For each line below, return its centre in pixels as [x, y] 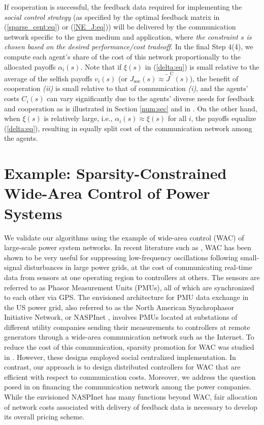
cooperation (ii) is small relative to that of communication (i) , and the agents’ [126, 88]
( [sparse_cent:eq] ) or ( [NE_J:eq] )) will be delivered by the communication [120, 27]
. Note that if [101, 66]
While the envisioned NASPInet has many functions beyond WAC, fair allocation [131, 397]
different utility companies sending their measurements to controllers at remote [127, 327]
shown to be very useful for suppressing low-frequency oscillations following [121, 257]
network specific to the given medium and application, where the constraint [121, 36]
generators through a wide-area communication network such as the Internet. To [129, 337]
